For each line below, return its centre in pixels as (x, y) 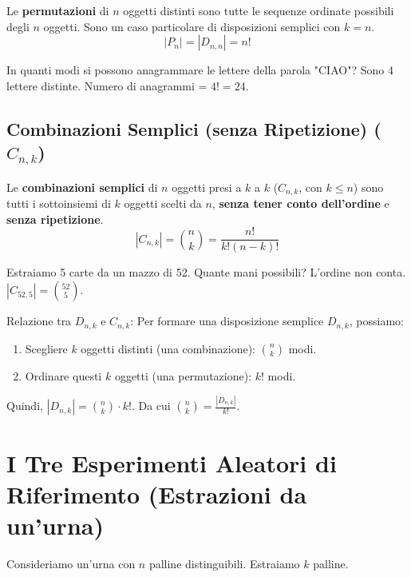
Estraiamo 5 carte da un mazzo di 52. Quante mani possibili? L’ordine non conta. (206, 272)
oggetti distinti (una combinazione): (168, 348)
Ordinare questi (63, 375)
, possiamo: (376, 321)
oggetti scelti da (163, 203)
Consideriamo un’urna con (71, 563)
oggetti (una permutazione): (183, 375)
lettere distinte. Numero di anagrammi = (107, 85)
